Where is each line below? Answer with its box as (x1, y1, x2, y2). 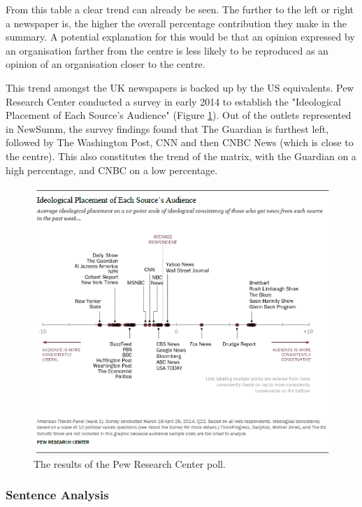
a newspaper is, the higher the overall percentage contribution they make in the (6, 15, 347, 30)
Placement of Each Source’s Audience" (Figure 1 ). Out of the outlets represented (6, 108, 352, 122)
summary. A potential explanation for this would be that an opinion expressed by (6, 29, 355, 44)
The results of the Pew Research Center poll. (34, 456, 226, 471)
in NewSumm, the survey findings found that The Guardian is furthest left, (6, 121, 329, 136)
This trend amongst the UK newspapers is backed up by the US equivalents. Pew (6, 80, 354, 94)
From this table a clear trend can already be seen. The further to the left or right (6, 2, 354, 16)
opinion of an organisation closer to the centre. (6, 57, 205, 71)
